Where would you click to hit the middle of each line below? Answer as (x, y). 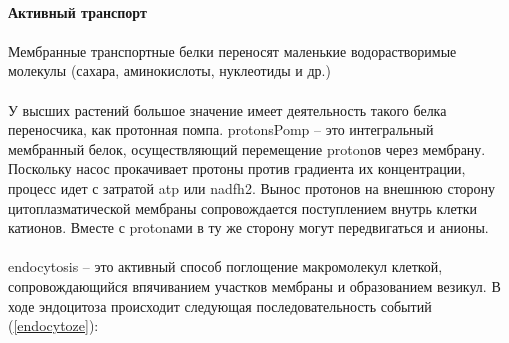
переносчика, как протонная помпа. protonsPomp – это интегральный (221, 129)
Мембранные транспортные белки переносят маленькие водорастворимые (232, 50)
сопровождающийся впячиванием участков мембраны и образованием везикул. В (254, 285)
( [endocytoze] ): (53, 325)
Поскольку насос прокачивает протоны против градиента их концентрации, (237, 168)
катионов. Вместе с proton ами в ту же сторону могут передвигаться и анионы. (248, 227)
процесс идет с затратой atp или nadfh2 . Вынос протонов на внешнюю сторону (252, 187)
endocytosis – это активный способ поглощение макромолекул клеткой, (225, 266)
